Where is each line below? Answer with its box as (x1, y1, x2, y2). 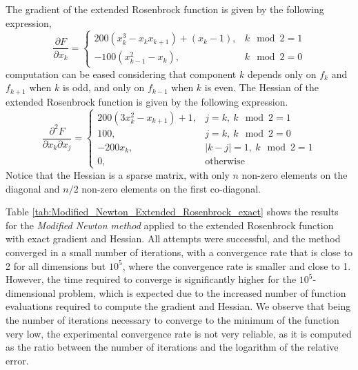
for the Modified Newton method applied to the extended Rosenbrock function (6, 217, 334, 232)
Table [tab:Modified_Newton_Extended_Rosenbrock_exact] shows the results (6, 204, 339, 219)
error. (6, 353, 29, 367)
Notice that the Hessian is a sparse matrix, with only (6, 168, 230, 182)
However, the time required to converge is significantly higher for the (6, 272, 297, 286)
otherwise (205, 156, 245, 166)
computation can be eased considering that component (6, 66, 237, 81)
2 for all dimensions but (6, 258, 106, 273)
